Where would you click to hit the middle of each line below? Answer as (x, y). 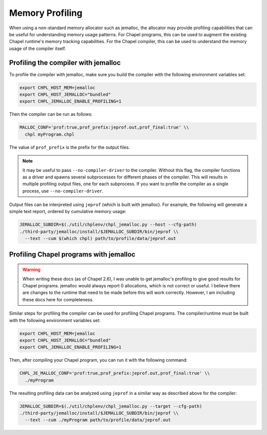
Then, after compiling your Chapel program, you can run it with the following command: (98, 360)
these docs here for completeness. (58, 299)
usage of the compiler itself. (38, 48)
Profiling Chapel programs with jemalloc (72, 254)
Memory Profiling (46, 13)
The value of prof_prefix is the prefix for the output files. (70, 147)
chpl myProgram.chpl (50, 134)
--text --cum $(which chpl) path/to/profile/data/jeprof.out (101, 239)
